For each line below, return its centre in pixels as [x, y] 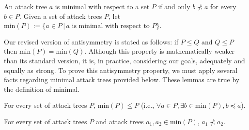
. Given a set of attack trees [61, 16]
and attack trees [120, 121]
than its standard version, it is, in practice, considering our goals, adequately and [124, 60]
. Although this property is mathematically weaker [160, 51]
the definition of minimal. [42, 89]
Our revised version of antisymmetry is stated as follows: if [91, 41]
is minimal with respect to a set [102, 6]
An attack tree [26, 6]
